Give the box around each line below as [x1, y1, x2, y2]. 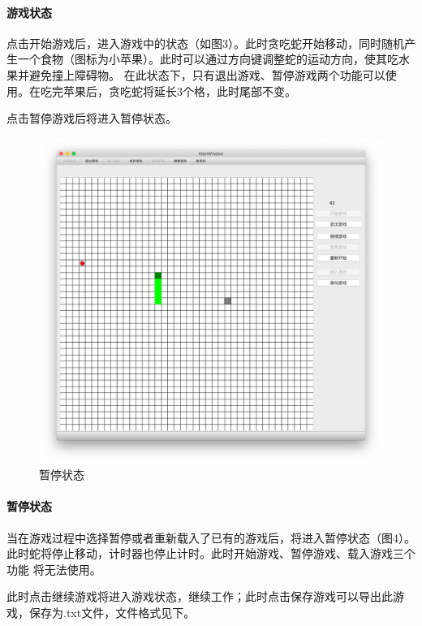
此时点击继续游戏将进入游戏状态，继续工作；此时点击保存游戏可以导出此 [6, 588, 393, 605]
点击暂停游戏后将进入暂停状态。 [6, 110, 177, 127]
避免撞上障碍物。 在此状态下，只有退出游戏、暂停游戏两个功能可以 [28, 66, 385, 83]
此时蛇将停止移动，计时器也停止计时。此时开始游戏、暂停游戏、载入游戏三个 [6, 545, 416, 562]
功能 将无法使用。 [6, 560, 101, 577]
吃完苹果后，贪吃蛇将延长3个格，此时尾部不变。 [40, 82, 296, 99]
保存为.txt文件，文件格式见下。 [28, 603, 196, 620]
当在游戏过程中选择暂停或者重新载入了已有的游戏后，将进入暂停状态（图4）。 [6, 529, 416, 546]
